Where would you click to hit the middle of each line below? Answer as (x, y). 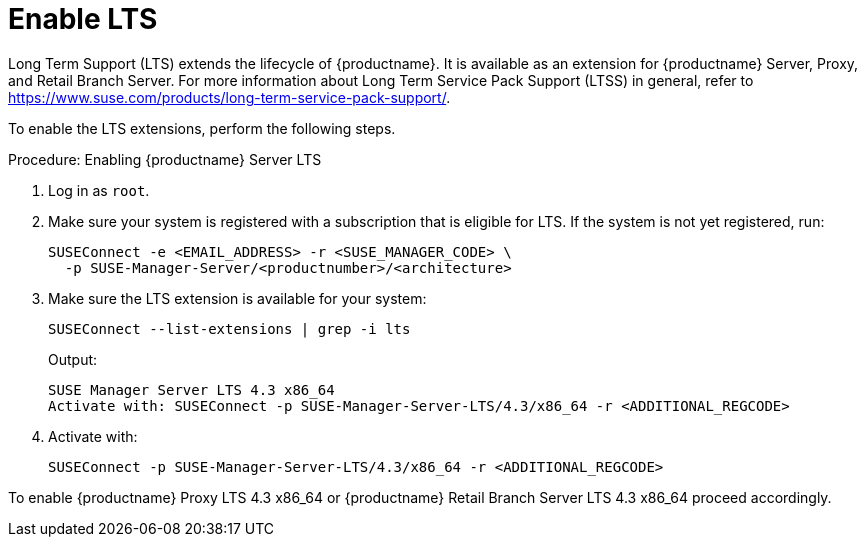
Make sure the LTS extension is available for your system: (237, 298)
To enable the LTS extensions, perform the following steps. (202, 128)
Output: (73, 359)
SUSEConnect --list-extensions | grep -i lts (229, 328)
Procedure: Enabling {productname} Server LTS (165, 159)
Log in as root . (99, 190)
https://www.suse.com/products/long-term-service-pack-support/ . (229, 97)
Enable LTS (83, 19)
